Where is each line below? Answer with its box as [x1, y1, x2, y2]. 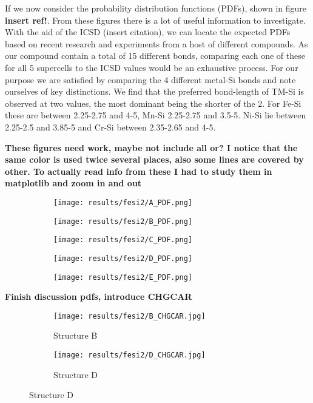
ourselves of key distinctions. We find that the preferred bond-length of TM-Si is [5, 85, 304, 98]
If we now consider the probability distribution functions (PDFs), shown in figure [5, 2, 307, 14]
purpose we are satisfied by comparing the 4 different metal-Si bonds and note [5, 73, 296, 86]
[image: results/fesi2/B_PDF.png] [53, 217, 193, 226]
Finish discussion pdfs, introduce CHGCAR [5, 290, 192, 303]
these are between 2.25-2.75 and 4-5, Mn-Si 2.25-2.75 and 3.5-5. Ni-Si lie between [5, 109, 306, 121]
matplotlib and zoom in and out [5, 177, 142, 189]
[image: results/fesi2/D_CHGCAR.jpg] [53, 351, 206, 360]
